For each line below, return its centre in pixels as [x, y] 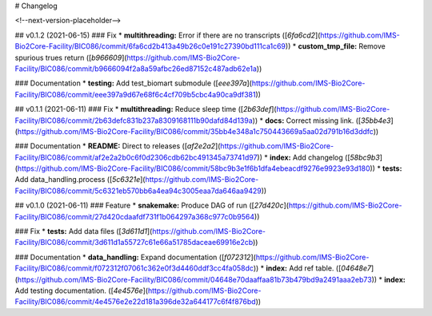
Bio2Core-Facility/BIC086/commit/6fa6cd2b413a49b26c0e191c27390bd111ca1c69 [150, 46]
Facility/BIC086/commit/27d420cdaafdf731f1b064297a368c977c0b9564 [135, 216]
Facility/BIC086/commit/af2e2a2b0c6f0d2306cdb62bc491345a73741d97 [136, 157]
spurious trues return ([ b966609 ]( [71, 57]
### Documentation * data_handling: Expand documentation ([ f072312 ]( [135, 257]
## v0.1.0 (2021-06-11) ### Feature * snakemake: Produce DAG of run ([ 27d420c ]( [152, 205]
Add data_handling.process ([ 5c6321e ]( [80, 180]
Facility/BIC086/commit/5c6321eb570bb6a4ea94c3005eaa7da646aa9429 [138, 191]
